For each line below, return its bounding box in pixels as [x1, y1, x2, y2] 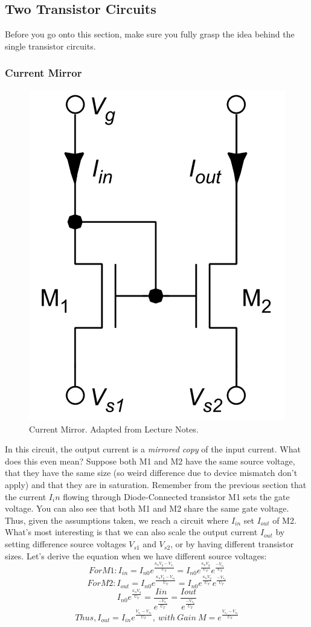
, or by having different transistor [170, 538, 294, 550]
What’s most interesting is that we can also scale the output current [5, 526, 258, 538]
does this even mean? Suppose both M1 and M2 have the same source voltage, [5, 454, 295, 467]
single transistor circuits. [5, 39, 96, 52]
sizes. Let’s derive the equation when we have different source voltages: [5, 549, 267, 562]
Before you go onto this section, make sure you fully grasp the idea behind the [5, 28, 295, 40]
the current [5, 490, 46, 503]
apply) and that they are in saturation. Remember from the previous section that [5, 478, 307, 491]
